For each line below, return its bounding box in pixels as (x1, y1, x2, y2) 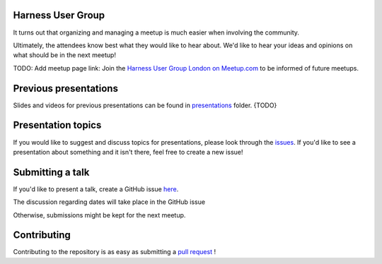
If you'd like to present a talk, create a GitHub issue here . (13, 184, 179, 193)
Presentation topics (13, 119, 102, 131)
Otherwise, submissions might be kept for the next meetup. (13, 210, 186, 219)
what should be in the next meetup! (13, 51, 117, 59)
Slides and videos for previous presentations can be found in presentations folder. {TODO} (13, 101, 277, 109)
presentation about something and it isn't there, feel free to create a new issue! (13, 148, 243, 156)
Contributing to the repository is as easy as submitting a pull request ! (13, 248, 216, 256)
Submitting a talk (13, 166, 90, 178)
